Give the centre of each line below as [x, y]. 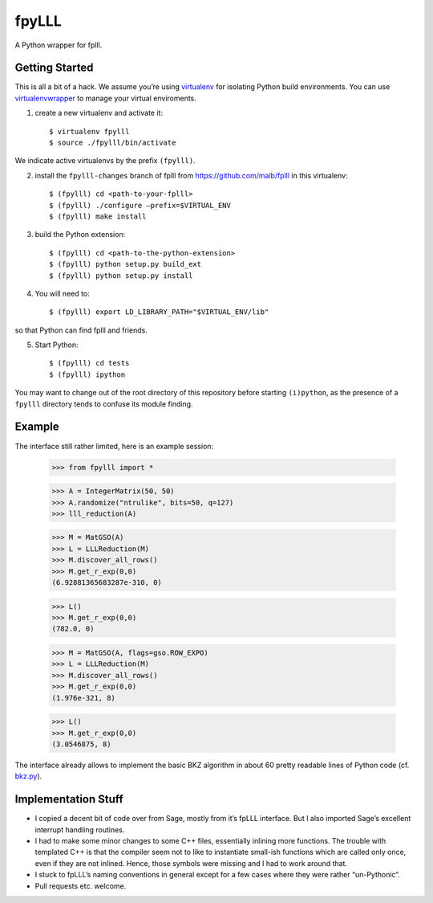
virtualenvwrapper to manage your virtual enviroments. [105, 98]
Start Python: [57, 345]
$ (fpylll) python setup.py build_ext [125, 264]
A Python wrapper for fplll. [59, 45]
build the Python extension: [80, 235]
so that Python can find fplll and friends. [81, 330]
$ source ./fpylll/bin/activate [113, 143]
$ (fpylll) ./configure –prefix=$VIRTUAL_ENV [140, 205]
